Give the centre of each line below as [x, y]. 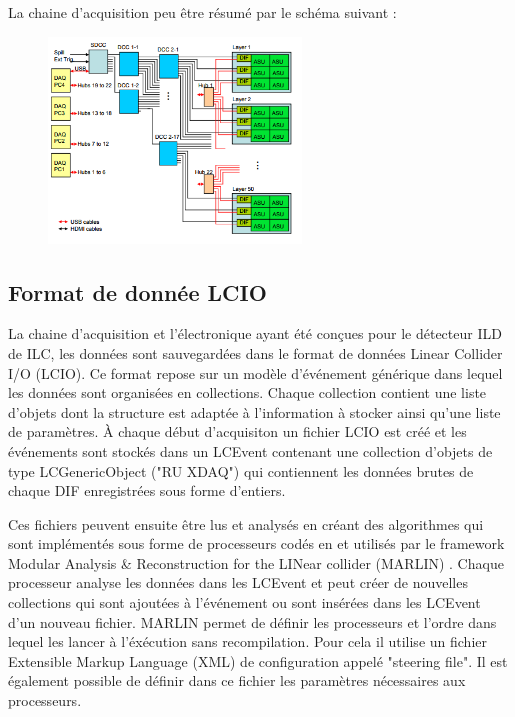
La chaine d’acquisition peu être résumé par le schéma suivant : [202, 12]
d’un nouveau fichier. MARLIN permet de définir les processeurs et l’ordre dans [252, 621]
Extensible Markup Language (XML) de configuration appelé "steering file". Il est [258, 660]
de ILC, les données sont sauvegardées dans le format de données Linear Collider [255, 352]
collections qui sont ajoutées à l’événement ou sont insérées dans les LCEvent [244, 602]
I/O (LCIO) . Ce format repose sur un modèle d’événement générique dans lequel [255, 372]
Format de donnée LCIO [137, 291]
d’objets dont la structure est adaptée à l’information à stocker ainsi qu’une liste [254, 411]
